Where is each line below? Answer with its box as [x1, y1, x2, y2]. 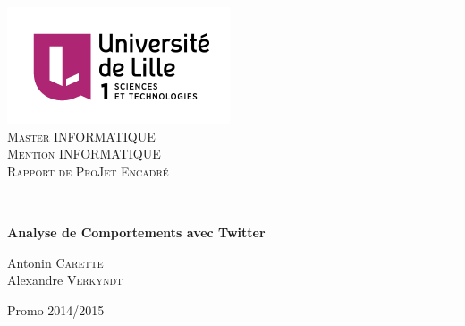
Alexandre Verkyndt [7, 270, 123, 289]
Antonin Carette [7, 253, 104, 271]
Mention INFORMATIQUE [7, 144, 161, 163]
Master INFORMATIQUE [7, 126, 156, 145]
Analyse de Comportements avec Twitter [7, 222, 266, 241]
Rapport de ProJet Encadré [7, 161, 169, 180]
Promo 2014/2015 [7, 300, 105, 319]
